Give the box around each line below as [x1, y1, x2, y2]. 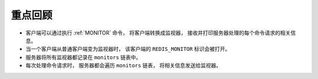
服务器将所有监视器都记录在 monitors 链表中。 [25, 53, 141, 61]
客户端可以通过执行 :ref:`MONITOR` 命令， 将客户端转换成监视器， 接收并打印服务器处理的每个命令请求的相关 [25, 29, 291, 36]
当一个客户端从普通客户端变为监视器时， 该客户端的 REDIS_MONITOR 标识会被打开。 [25, 46, 231, 53]
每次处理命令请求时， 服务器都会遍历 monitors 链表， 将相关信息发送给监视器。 [25, 62, 222, 69]
